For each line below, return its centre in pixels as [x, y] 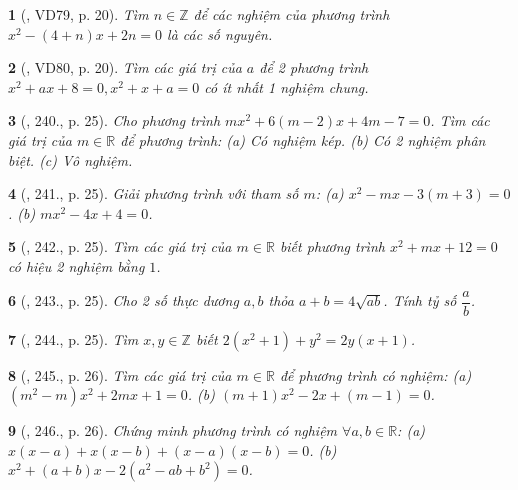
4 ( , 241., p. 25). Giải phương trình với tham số [153, 193]
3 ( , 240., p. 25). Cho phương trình [114, 120]
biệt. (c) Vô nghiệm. [70, 159]
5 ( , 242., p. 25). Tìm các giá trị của [120, 246]
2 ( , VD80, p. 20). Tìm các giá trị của [125, 67]
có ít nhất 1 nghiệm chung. [286, 86]
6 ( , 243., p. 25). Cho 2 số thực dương [123, 300]
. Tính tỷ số [420, 300]
